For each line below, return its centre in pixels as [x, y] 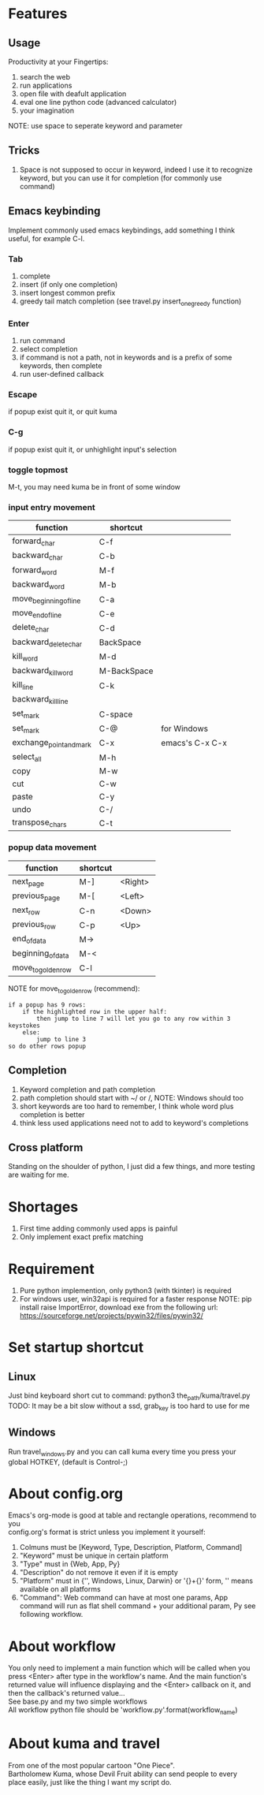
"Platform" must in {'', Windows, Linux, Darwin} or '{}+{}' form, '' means [136, 1581]
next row [26, 911]
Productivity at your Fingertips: [58, 61]
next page [28, 882]
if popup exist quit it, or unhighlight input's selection [93, 449]
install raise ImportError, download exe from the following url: [119, 1307]
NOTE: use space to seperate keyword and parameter [95, 126]
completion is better [52, 1114]
